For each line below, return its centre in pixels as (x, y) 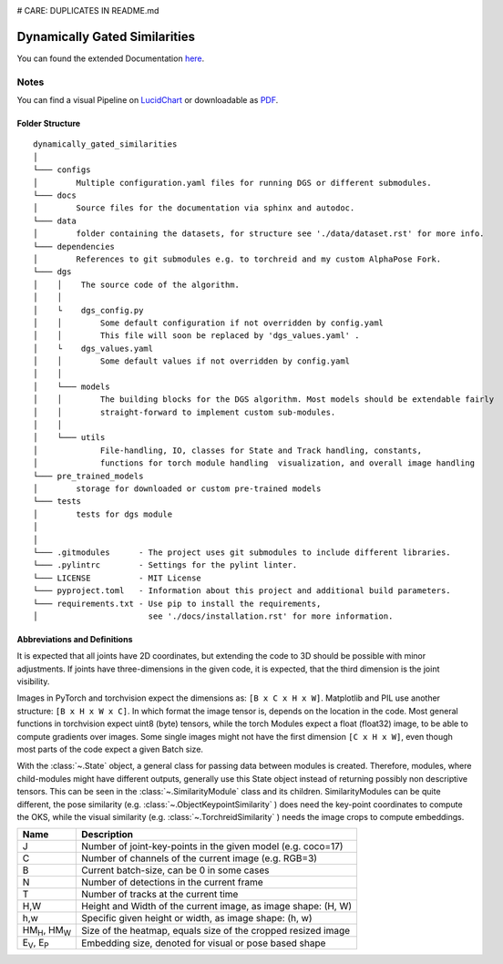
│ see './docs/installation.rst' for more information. (213, 616)
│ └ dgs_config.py (88, 310)
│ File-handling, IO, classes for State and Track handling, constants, (228, 450)
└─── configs (62, 170)
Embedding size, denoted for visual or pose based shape (204, 943)
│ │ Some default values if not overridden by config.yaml (192, 361)
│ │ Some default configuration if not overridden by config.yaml (209, 323)
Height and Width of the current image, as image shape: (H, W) (217, 907)
